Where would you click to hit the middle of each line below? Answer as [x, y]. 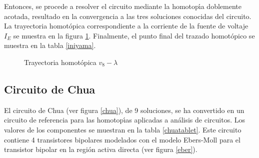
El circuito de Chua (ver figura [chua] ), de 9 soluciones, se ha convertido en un [124, 110]
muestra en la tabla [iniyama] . [50, 45]
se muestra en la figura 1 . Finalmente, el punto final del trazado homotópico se [134, 35]
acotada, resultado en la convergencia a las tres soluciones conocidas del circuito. [128, 16]
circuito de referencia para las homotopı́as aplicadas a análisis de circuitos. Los [124, 120]
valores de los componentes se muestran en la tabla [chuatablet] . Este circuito [123, 129]
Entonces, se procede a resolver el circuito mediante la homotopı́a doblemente [123, 6]
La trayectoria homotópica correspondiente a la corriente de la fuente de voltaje [126, 26]
